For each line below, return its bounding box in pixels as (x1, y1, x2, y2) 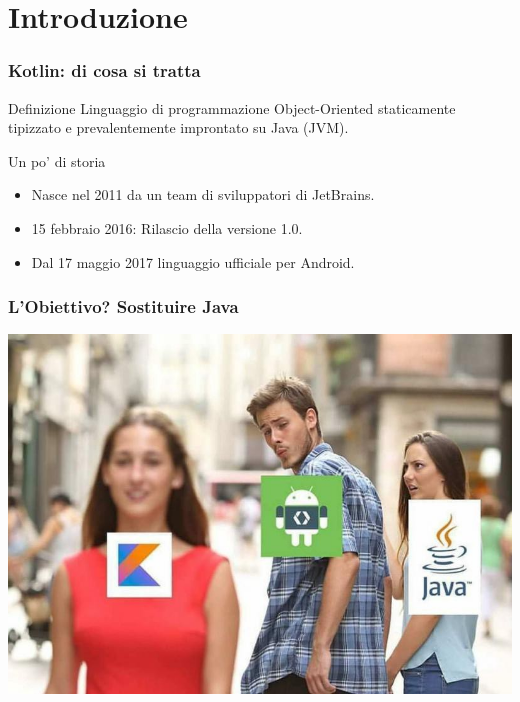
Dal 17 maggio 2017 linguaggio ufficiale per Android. (31, 251, 355, 272)
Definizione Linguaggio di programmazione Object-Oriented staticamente (8, 97, 456, 118)
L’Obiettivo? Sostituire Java (8, 294, 239, 319)
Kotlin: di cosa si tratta (8, 58, 201, 83)
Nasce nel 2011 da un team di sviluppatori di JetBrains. (31, 184, 375, 205)
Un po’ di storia (8, 150, 106, 171)
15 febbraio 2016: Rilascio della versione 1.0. (31, 217, 303, 238)
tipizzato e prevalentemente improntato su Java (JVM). (8, 117, 349, 138)
